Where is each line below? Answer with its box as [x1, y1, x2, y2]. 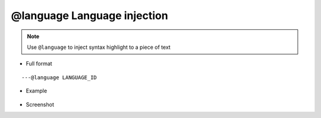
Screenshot [26, 101, 55, 108]
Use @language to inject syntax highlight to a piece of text [27, 44, 171, 51]
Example [26, 87, 48, 95]
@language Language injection [11, 9, 169, 22]
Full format [26, 60, 53, 67]
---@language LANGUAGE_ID [21, 74, 97, 80]
